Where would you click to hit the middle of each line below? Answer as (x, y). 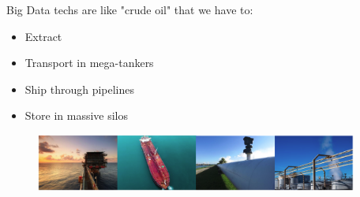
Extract (43, 36)
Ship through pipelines (80, 89)
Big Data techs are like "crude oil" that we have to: (130, 9)
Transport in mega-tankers (89, 63)
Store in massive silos (77, 115)
